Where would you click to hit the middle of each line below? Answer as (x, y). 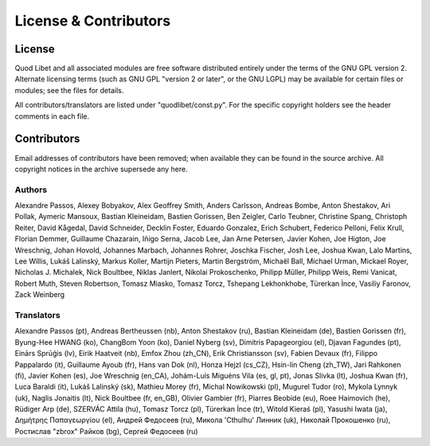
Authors (31, 190)
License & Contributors (93, 21)
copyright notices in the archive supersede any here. (101, 169)
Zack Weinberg (40, 295)
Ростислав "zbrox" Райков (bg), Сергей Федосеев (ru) (106, 431)
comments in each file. (52, 116)
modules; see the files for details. (69, 90)
